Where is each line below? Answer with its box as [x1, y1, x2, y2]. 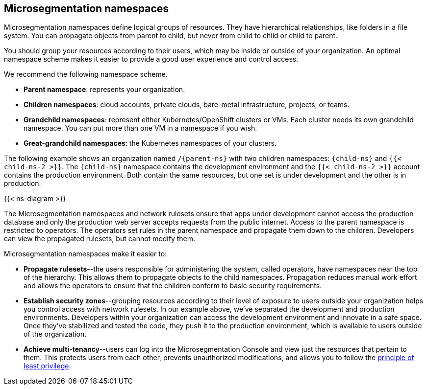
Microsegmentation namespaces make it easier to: [4, 250, 167, 258]
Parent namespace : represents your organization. [24, 85, 185, 94]
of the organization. [24, 330, 87, 339]
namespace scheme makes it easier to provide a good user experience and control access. [4, 55, 299, 64]
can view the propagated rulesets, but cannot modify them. [4, 234, 196, 243]
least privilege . [24, 362, 71, 370]
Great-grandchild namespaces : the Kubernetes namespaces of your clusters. [24, 139, 277, 148]
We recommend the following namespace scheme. [4, 70, 168, 79]
